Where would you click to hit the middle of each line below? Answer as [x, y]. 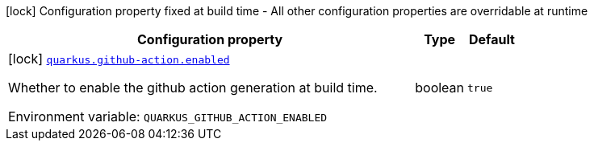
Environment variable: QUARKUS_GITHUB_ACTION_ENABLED [168, 116]
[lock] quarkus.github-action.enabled [119, 59]
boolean [440, 88]
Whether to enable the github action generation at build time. [193, 88]
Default [492, 39]
